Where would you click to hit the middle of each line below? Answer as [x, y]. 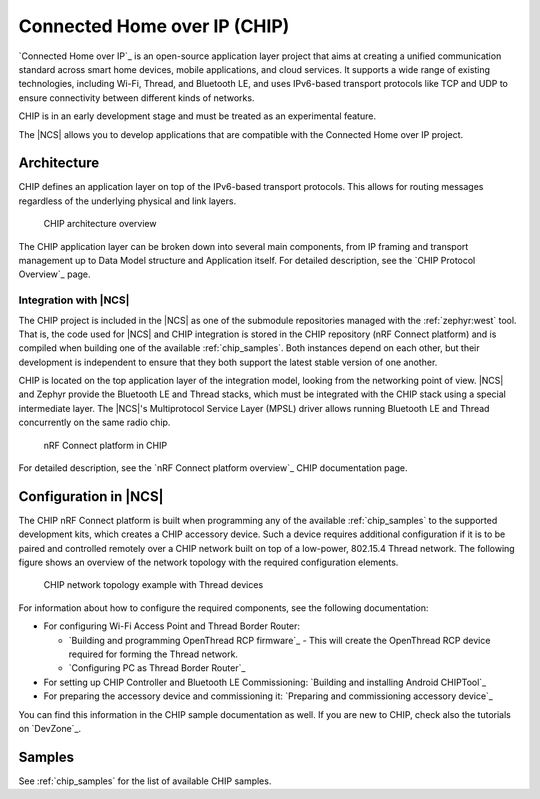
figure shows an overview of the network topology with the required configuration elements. [208, 562]
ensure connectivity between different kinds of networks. [136, 97]
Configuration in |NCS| [91, 496]
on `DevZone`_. [50, 728]
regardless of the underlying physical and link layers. [127, 201]
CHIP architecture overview [100, 224]
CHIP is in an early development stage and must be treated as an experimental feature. [197, 116]
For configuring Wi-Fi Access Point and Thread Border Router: [171, 626]
